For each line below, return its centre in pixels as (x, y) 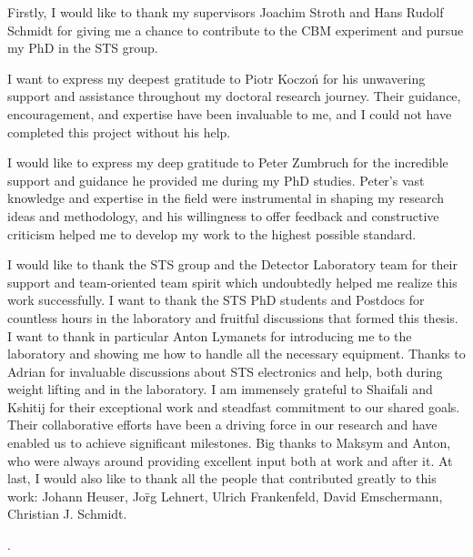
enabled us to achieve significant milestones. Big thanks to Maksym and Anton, (229, 443)
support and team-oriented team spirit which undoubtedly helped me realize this (232, 282)
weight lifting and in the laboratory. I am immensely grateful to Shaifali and (220, 389)
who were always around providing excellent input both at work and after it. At (230, 460)
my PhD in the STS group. (83, 48)
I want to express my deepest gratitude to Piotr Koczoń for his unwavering (216, 78)
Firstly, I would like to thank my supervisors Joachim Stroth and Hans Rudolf (226, 12)
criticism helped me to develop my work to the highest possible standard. (212, 233)
